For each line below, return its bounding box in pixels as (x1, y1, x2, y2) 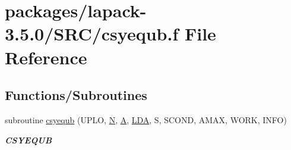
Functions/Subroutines (5, 86, 147, 104)
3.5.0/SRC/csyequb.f (5, 21, 179, 46)
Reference (5, 45, 87, 69)
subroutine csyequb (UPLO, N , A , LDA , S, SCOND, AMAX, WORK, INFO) (5, 113, 287, 126)
